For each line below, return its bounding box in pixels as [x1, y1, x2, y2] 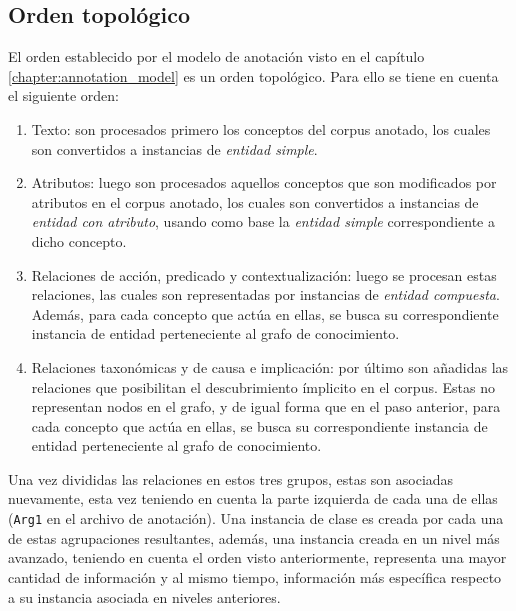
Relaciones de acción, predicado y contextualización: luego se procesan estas [31, 264, 497, 285]
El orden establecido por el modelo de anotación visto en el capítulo [8, 46, 425, 67]
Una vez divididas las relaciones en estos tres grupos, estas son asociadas [8, 468, 454, 489]
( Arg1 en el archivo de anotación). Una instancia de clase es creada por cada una [8, 508, 504, 529]
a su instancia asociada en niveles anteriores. [8, 586, 281, 607]
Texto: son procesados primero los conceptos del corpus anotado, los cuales [31, 118, 491, 139]
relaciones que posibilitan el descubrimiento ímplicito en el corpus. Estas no [31, 376, 495, 397]
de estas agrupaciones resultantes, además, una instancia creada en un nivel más [8, 527, 500, 548]
